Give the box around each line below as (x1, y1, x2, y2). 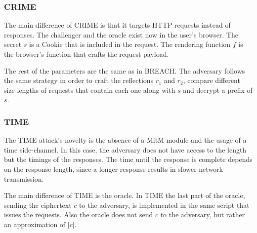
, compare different (183, 75, 240, 85)
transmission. (4, 173, 44, 184)
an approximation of (4, 219, 66, 229)
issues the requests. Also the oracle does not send (4, 209, 153, 220)
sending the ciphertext (4, 199, 72, 210)
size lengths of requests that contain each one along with (4, 84, 175, 95)
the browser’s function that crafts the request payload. (4, 49, 169, 59)
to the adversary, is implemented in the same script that (79, 199, 250, 210)
